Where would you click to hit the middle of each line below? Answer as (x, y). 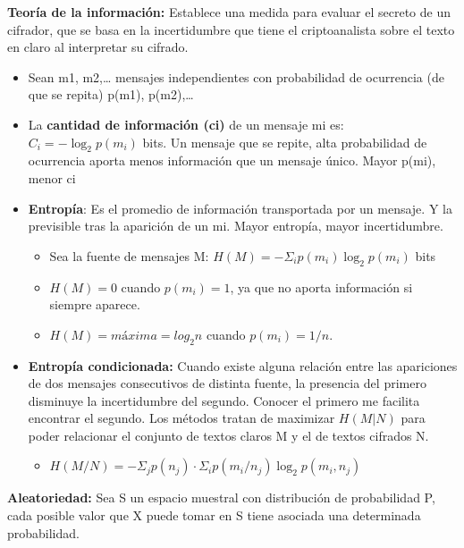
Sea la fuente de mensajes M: (129, 255)
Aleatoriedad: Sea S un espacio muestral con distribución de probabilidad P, (221, 497)
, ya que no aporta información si (321, 287)
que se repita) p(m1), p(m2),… (111, 94)
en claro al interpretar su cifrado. (98, 47)
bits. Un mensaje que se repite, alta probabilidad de (285, 142)
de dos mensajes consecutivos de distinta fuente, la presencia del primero (227, 383)
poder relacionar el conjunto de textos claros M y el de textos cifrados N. (228, 435)
